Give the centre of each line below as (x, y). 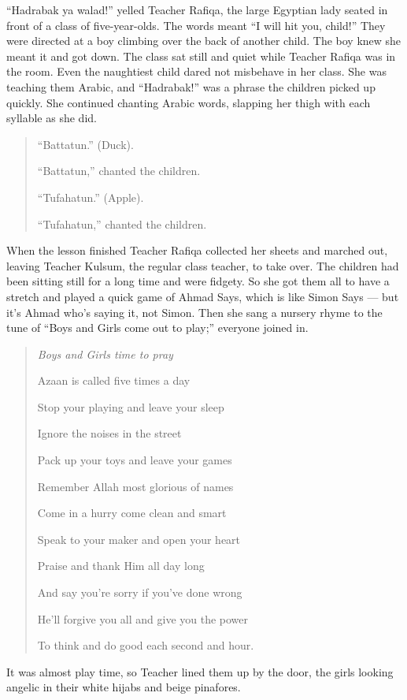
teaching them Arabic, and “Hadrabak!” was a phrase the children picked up (191, 86)
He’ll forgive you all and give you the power (143, 618)
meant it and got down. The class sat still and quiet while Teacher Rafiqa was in (201, 56)
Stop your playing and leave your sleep (131, 406)
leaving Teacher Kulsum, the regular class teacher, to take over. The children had (203, 265)
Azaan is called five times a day (114, 380)
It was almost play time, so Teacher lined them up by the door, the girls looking (200, 671)
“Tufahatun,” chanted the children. (122, 223)
